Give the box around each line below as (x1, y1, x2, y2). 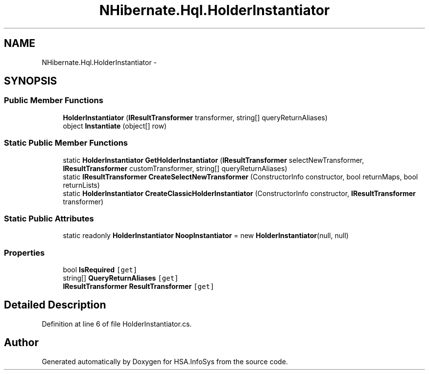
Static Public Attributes (4, 213, 94, 223)
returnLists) (63, 180, 100, 189)
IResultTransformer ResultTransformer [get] (63, 282, 214, 291)
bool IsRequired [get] (63, 265, 138, 274)
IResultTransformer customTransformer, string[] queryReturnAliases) (63, 164, 287, 173)
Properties (4, 247, 45, 258)
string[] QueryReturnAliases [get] (63, 274, 179, 283)
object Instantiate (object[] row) (63, 121, 167, 130)
